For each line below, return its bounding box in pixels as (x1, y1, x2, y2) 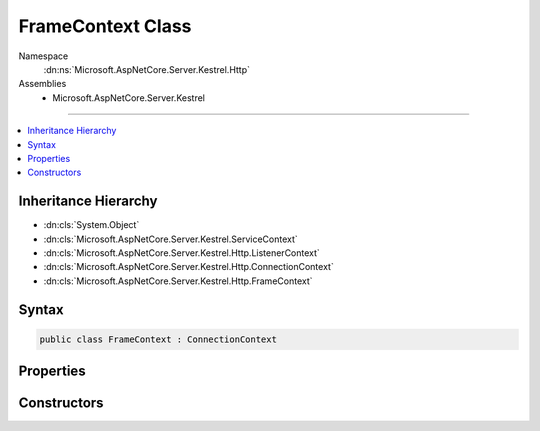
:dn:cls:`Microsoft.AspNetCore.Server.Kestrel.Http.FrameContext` (43, 275, 313, 287)
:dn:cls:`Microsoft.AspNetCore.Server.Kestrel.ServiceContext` (43, 233, 299, 245)
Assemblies (18, 78, 67, 90)
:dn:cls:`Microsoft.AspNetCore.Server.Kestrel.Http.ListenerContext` (43, 246, 320, 259)
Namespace (18, 50, 69, 62)
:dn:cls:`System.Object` (43, 219, 140, 231)
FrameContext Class (18, 15, 192, 37)
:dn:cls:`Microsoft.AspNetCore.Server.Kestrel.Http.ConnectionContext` (43, 261, 334, 273)
